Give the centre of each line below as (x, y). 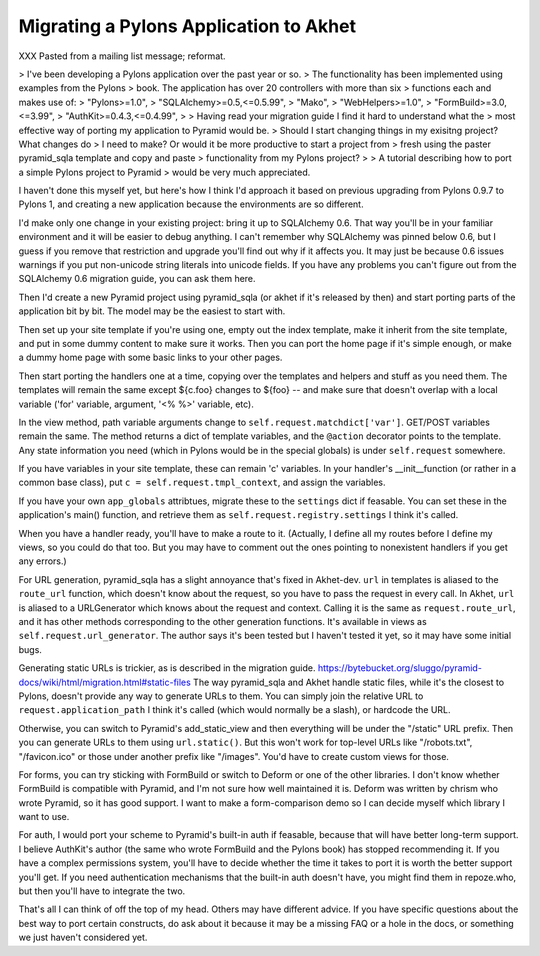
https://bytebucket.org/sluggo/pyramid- (399, 668)
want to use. (44, 817)
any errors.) (42, 561)
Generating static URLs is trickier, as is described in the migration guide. (167, 668)
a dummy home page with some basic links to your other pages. (150, 357)
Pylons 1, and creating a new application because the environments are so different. (191, 204)
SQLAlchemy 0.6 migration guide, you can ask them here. (137, 279)
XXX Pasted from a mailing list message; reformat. (122, 56)
